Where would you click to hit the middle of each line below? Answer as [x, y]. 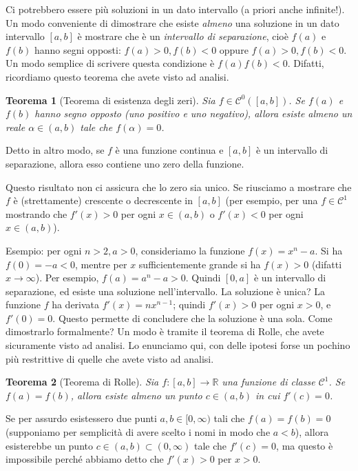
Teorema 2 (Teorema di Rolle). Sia [82, 382]
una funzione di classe [268, 382]
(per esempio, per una [272, 200]
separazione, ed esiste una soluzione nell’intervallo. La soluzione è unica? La [165, 291]
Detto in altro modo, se [55, 150]
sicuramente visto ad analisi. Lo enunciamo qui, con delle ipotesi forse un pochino [178, 345]
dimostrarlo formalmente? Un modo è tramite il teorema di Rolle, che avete [165, 331]
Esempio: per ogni [44, 250]
